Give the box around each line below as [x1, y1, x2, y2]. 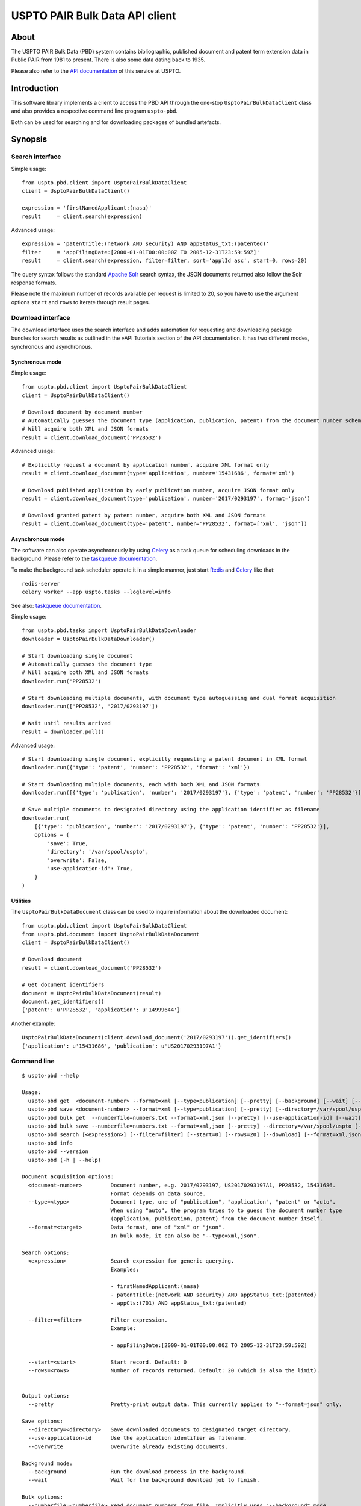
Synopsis [11, 134, 48, 145]
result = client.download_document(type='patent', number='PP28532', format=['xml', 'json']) [22, 520, 307, 527]
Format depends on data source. [110, 1190, 206, 1197]
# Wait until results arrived [22, 720, 111, 726]
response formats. [11, 279, 57, 286]
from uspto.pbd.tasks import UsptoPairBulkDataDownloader [22, 627, 197, 634]
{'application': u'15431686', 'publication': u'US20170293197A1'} [22, 1042, 222, 1049]
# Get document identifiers [22, 981, 105, 988]
